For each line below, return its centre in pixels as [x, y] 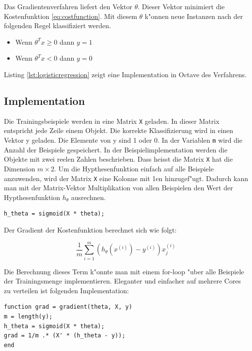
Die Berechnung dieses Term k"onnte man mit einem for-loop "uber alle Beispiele [124, 271]
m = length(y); [28, 317]
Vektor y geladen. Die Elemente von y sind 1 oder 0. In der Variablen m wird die [123, 140]
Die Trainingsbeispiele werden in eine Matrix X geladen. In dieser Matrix [112, 121]
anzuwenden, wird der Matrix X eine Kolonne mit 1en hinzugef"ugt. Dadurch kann [126, 178]
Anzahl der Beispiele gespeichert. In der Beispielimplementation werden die [116, 149]
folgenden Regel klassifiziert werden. [57, 25]
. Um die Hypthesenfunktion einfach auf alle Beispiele [134, 168]
